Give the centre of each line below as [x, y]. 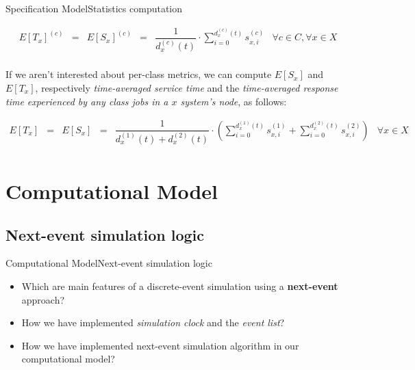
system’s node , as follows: [234, 101]
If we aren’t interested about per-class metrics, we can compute [139, 74]
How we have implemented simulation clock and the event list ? [153, 322]
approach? [43, 299]
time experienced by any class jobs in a [87, 101]
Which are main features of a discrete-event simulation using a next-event [180, 286]
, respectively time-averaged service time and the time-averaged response [187, 87]
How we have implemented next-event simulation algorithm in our [160, 345]
